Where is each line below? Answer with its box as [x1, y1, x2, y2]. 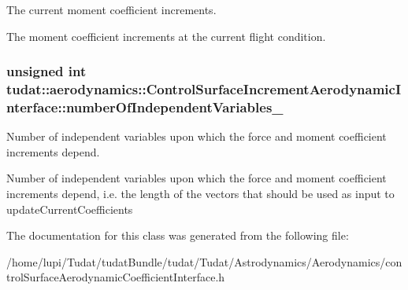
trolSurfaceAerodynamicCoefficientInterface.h [6, 269, 225, 285]
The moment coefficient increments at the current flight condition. [6, 28, 326, 44]
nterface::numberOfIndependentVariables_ [6, 97, 284, 116]
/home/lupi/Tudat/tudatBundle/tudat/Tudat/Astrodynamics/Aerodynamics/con [6, 253, 402, 270]
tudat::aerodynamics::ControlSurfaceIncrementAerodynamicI [6, 79, 402, 99]
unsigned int [6, 61, 87, 81]
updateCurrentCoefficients [6, 200, 133, 217]
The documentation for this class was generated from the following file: [6, 227, 349, 244]
